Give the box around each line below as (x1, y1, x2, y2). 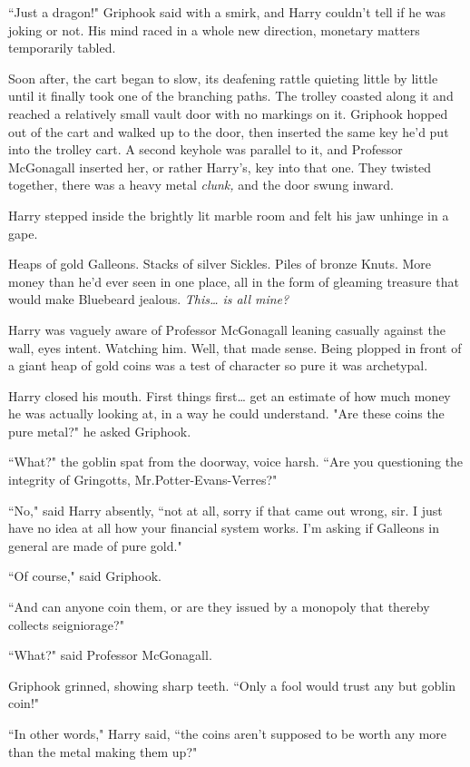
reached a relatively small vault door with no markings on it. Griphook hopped (8, 103, 448, 123)
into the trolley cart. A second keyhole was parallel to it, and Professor (8, 140, 403, 159)
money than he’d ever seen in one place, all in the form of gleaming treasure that (8, 271, 459, 290)
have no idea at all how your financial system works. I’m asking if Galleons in (8, 518, 439, 537)
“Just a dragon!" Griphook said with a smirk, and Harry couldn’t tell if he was (8, 3, 446, 21)
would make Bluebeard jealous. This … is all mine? (8, 290, 289, 309)
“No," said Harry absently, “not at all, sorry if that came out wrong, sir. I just (8, 500, 443, 519)
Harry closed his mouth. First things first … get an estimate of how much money (8, 386, 451, 405)
